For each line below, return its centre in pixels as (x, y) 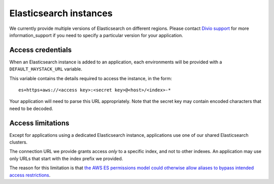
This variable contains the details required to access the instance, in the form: (91, 78)
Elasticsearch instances (61, 13)
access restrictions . (30, 175)
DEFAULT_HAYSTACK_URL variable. (46, 69)
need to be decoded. (31, 108)
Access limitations (39, 123)
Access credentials (41, 50)
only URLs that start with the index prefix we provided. (66, 158)
